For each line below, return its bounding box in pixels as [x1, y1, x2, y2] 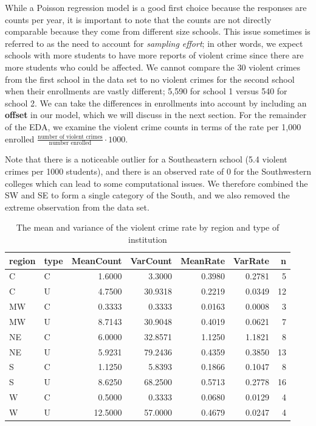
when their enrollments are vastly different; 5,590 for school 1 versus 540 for [5, 85, 287, 97]
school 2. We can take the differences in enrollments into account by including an [5, 96, 307, 109]
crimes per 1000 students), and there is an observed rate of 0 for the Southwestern [5, 164, 311, 177]
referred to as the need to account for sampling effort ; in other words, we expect [5, 37, 303, 49]
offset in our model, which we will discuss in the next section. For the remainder [5, 108, 307, 121]
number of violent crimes [37, 134, 103, 141]
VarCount [130, 254, 173, 267]
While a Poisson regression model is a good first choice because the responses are [5, 1, 307, 13]
